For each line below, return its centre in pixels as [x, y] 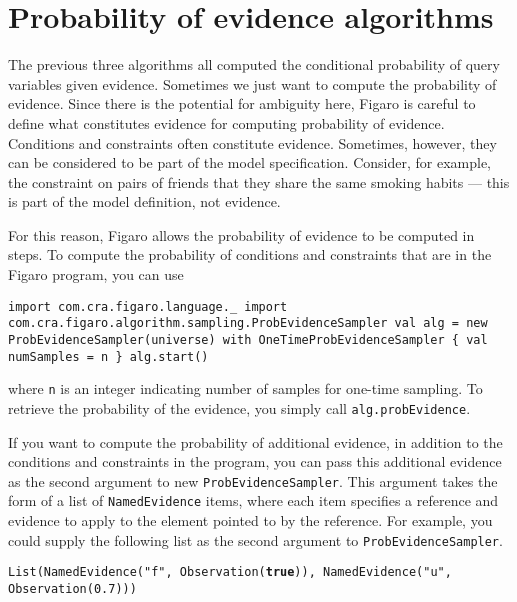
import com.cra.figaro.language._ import [148, 306]
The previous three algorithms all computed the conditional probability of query [254, 64]
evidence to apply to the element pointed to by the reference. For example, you [250, 520]
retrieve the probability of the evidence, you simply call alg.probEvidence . [239, 407]
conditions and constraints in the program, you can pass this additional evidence [255, 461]
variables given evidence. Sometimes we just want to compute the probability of [252, 83]
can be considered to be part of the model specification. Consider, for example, [249, 162]
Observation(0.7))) [72, 589]
